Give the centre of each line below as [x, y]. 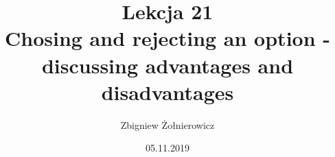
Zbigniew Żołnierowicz [167, 124]
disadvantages [167, 92]
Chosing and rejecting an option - [167, 38]
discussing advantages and [167, 65]
